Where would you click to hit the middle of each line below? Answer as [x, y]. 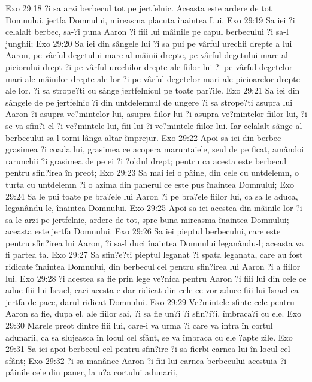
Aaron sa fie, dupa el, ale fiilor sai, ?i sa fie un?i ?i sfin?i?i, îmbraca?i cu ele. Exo [154, 313]
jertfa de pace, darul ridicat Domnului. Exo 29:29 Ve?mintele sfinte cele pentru [150, 301]
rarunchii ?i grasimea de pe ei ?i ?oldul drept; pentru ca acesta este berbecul [146, 160]
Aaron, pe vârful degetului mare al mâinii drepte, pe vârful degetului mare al [147, 55]
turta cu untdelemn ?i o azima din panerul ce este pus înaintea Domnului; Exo [150, 184]
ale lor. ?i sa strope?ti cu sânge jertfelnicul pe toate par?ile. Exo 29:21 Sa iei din [153, 90]
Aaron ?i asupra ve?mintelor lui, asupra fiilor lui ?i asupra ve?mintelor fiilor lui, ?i [156, 114]
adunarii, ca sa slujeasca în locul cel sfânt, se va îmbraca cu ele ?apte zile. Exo [149, 337]
